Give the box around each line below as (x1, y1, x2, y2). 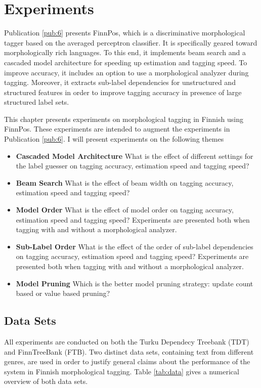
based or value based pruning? (16, 288, 110, 298)
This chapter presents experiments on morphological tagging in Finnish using (4, 113, 243, 124)
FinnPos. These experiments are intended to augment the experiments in (4, 123, 230, 134)
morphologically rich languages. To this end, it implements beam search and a (4, 47, 246, 58)
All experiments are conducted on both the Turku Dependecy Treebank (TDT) (4, 336, 249, 347)
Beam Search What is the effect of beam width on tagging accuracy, (16, 177, 234, 188)
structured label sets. (4, 97, 69, 107)
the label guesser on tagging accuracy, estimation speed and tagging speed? (16, 160, 249, 171)
